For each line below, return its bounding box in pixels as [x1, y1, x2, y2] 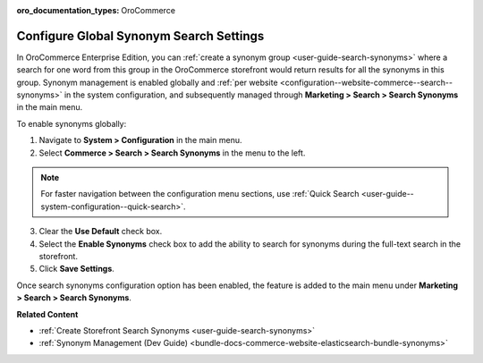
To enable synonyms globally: [16, 118, 127, 129]
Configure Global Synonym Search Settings [16, 28, 265, 44]
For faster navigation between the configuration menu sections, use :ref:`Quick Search [40, 189, 360, 199]
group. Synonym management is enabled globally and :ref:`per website [16, 77, 278, 88]
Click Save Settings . [38, 264, 115, 274]
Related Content [16, 308, 79, 319]
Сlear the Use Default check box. [38, 226, 163, 237]
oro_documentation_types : [16, 5, 120, 15]
